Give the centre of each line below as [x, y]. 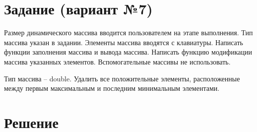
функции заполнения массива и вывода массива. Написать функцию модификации [128, 52]
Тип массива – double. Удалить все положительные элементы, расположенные [122, 78]
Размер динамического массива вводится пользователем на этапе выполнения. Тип [128, 33]
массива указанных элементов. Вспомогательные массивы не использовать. [117, 61]
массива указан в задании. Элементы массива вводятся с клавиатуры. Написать [124, 42]
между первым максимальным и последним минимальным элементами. [112, 88]
